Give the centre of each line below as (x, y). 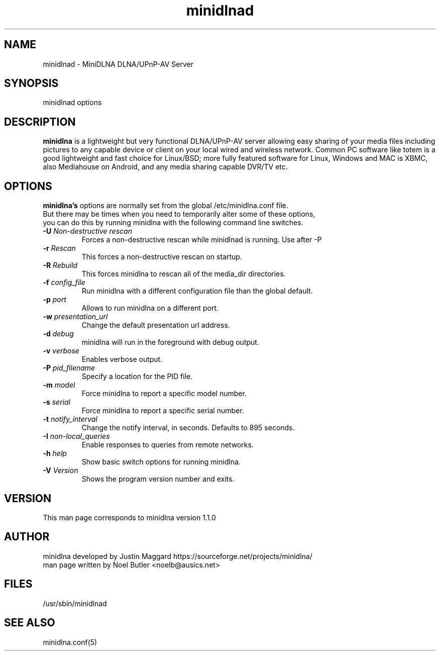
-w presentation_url (75, 317)
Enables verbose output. (122, 359)
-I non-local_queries (76, 436)
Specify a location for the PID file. (137, 377)
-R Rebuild (60, 265)
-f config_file (64, 283)
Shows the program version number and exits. (158, 479)
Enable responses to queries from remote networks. (168, 445)
